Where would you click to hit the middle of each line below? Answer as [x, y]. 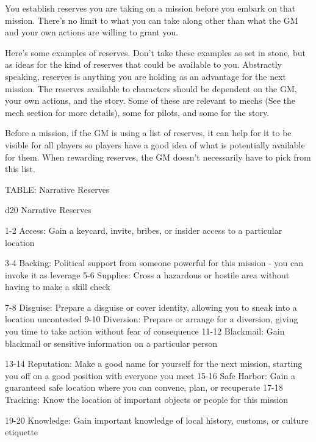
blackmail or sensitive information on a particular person [111, 343]
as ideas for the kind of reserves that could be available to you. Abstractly [143, 64]
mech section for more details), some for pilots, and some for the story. [137, 112]
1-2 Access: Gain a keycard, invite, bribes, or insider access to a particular [144, 230]
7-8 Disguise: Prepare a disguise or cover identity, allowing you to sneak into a [151, 307]
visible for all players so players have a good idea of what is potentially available [155, 144]
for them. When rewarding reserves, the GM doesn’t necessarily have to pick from [158, 157]
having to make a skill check [58, 287]
